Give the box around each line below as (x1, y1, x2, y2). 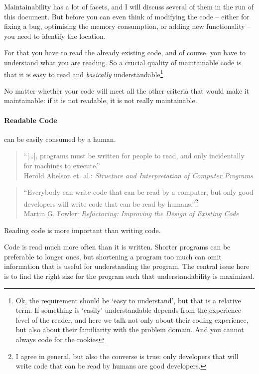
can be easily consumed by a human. (4, 133, 116, 144)
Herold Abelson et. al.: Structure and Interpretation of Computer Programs (23, 170, 253, 180)
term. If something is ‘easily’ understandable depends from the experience (15, 305, 241, 315)
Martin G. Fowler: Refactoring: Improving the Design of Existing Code (23, 208, 239, 219)
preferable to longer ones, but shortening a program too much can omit (4, 251, 222, 261)
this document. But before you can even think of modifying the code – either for (4, 11, 250, 21)
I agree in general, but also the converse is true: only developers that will (15, 351, 239, 361)
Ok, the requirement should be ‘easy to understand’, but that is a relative (15, 295, 241, 305)
